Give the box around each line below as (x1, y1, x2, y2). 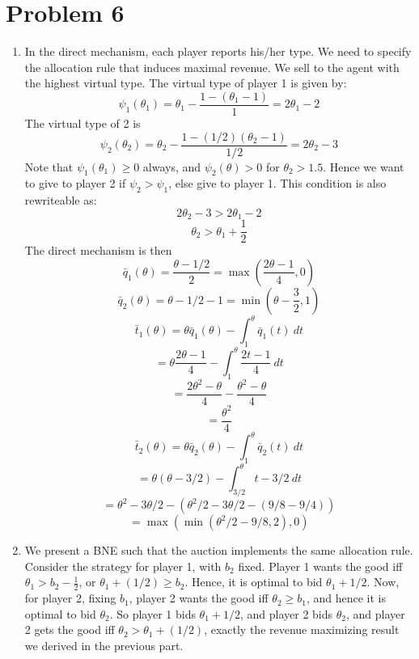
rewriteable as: (24, 192, 97, 209)
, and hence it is (306, 589, 387, 606)
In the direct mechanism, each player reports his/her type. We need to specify (24, 43, 412, 60)
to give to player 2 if (24, 175, 126, 192)
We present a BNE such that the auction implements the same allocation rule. (24, 542, 413, 559)
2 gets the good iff (24, 621, 115, 638)
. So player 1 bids (109, 605, 196, 622)
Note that (24, 158, 74, 175)
